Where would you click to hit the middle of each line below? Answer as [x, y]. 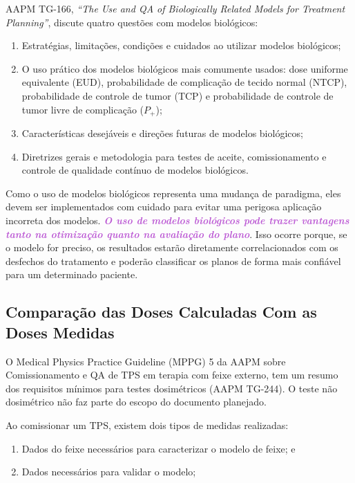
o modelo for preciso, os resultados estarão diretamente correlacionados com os [172, 247]
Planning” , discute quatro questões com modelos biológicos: [132, 22]
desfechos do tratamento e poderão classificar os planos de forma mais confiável [173, 261]
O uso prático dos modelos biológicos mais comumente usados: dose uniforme [185, 68]
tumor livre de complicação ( [83, 109]
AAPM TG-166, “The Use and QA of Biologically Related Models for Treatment [175, 8]
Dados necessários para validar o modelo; [109, 472]
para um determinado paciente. [72, 274]
